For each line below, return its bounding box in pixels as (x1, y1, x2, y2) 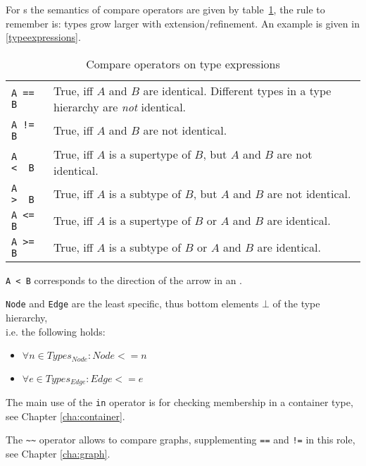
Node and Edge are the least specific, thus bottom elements (6, 296, 259, 311)
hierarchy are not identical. (53, 98, 187, 115)
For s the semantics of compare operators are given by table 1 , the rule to (6, 2, 325, 16)
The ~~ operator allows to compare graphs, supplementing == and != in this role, (6, 432, 355, 447)
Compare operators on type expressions (86, 55, 280, 72)
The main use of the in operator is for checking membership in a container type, (6, 395, 353, 410)
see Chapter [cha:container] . (6, 408, 125, 423)
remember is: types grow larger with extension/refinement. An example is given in (6, 16, 360, 30)
